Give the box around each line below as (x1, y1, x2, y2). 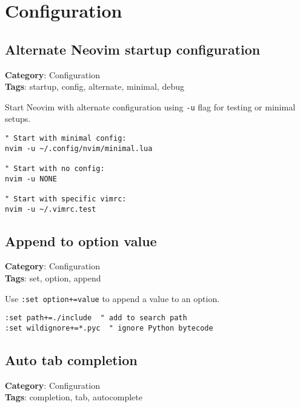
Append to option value (5, 231, 157, 250)
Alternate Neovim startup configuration (5, 39, 261, 58)
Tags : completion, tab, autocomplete (5, 391, 142, 403)
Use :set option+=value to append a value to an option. (5, 292, 220, 304)
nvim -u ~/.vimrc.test (5, 204, 96, 214)
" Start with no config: (5, 164, 105, 173)
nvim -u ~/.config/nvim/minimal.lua (5, 144, 153, 153)
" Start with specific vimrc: (5, 194, 127, 203)
